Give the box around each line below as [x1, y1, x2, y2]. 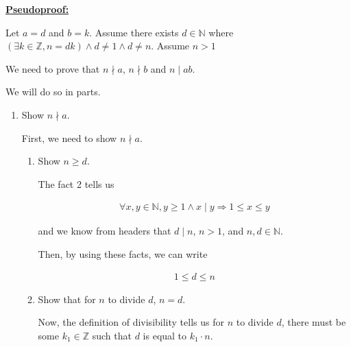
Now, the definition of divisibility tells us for [38, 315, 224, 329]
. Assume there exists [89, 25, 179, 39]
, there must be [281, 315, 346, 329]
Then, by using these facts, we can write [38, 246, 208, 261]
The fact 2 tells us [38, 176, 114, 191]
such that [92, 328, 132, 342]
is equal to [143, 328, 187, 342]
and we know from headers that [38, 224, 171, 238]
